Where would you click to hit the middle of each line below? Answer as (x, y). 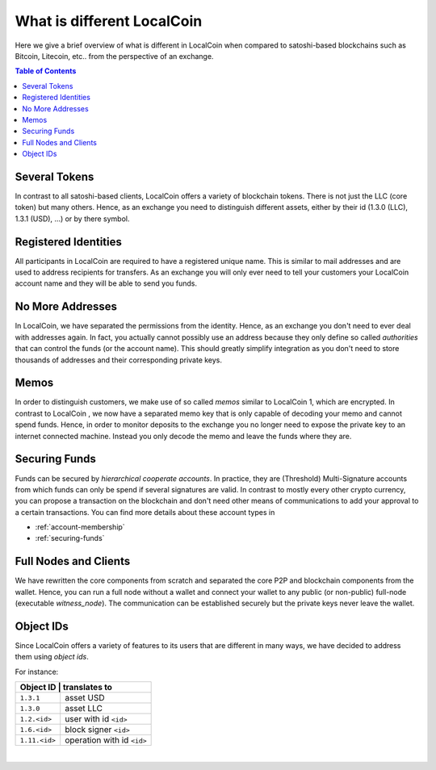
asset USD (85, 698)
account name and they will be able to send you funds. (106, 283)
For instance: (37, 672)
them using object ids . (52, 657)
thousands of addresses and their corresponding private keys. (118, 360)
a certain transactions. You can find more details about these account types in (145, 512)
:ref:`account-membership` (80, 527)
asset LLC (84, 709)
